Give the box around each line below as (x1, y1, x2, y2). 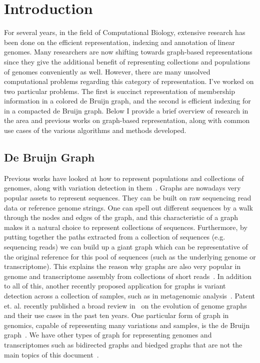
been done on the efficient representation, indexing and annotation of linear (4, 36, 235, 47)
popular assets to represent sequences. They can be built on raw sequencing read (4, 192, 251, 203)
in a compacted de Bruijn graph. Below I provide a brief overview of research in (4, 105, 248, 115)
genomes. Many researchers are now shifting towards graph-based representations (4, 46, 252, 57)
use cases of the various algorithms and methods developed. (4, 125, 186, 135)
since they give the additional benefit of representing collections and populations (4, 56, 250, 66)
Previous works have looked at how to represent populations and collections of (4, 172, 244, 183)
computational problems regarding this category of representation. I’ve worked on (4, 76, 254, 86)
